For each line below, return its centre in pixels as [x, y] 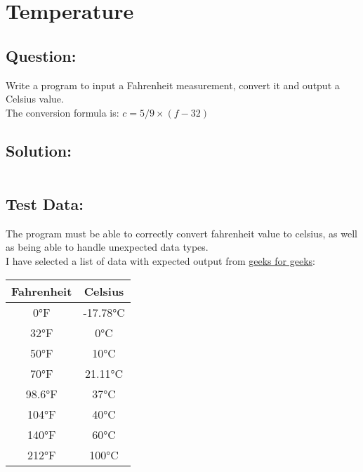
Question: [41, 55]
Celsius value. [35, 99]
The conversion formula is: [62, 112]
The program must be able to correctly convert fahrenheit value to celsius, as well [181, 233]
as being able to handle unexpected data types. [107, 247]
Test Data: [45, 203]
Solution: [39, 150]
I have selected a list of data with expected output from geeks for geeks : [160, 260]
